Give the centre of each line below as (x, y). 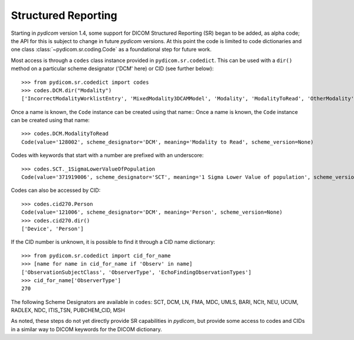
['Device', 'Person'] (53, 228)
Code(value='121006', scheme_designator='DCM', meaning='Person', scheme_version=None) (152, 212)
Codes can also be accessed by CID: (56, 190)
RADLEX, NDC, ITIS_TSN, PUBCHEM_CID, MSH (68, 310)
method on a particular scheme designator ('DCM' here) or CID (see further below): (112, 68)
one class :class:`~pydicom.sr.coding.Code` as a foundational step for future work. (111, 50)
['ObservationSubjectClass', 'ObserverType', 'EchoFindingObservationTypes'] (137, 272)
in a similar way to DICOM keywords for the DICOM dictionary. (86, 329)
